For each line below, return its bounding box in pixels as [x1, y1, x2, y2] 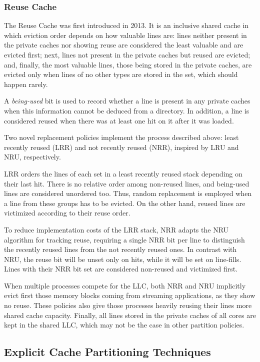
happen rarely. [4, 78, 48, 89]
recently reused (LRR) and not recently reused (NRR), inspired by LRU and [4, 141, 239, 152]
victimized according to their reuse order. [4, 207, 130, 218]
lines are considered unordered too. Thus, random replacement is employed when [4, 188, 252, 198]
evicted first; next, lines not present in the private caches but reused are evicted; [4, 49, 250, 59]
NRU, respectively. [4, 151, 61, 162]
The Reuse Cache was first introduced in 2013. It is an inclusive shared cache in [4, 20, 249, 30]
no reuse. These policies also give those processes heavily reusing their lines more [4, 300, 252, 310]
